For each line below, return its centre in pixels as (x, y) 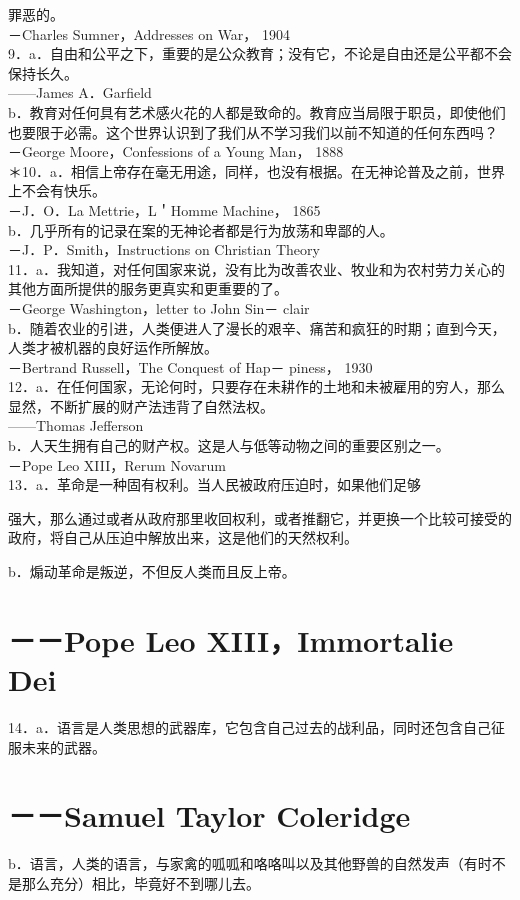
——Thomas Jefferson (76, 425)
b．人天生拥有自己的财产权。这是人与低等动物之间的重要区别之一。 (229, 445)
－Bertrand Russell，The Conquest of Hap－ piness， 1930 (190, 366)
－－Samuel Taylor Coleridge (209, 815)
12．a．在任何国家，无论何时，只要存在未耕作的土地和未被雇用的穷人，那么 (256, 386)
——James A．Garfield (80, 92)
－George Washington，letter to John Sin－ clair (159, 307)
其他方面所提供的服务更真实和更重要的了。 (148, 288)
